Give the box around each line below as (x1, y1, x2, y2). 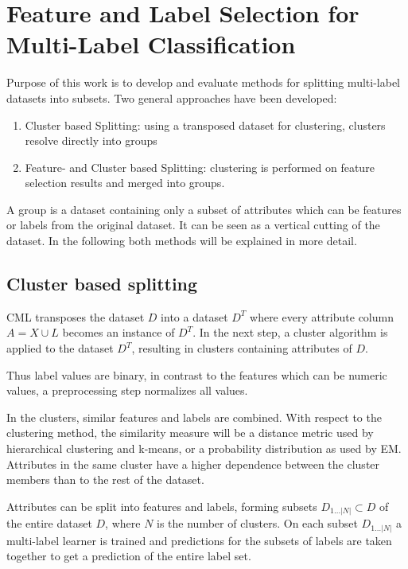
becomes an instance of (62, 324, 175, 341)
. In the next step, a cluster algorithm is (192, 324, 388, 341)
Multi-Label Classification (6, 28, 296, 60)
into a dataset (161, 308, 228, 325)
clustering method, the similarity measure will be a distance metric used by (6, 424, 374, 441)
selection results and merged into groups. (25, 174, 225, 191)
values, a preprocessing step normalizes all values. (6, 382, 248, 399)
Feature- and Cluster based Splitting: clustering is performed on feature (25, 158, 375, 175)
